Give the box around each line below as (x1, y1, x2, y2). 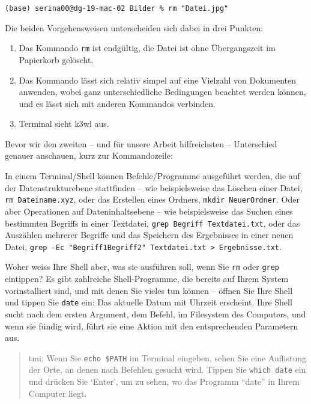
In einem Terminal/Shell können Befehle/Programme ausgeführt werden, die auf (5, 170, 300, 182)
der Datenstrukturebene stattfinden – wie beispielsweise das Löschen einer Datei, (5, 181, 303, 194)
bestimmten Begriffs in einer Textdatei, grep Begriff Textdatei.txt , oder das (5, 216, 300, 229)
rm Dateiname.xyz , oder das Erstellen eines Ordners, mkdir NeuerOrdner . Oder (5, 193, 300, 206)
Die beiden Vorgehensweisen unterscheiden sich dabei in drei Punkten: (5, 21, 264, 34)
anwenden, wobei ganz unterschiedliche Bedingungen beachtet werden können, (19, 85, 306, 98)
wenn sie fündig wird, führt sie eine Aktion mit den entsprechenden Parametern (5, 319, 298, 332)
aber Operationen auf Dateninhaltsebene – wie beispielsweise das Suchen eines (5, 204, 293, 217)
